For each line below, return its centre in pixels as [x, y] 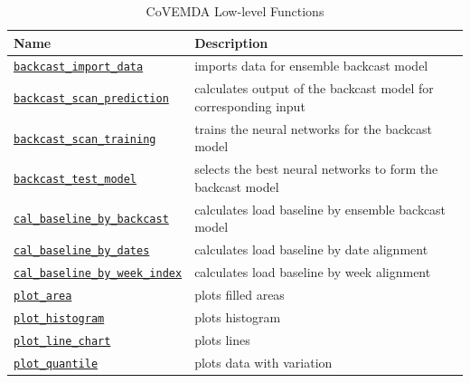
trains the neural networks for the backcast [314, 128]
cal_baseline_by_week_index [98, 273]
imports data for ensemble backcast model [311, 66]
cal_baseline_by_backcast [91, 220]
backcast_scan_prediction [91, 99]
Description [231, 42]
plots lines [222, 339]
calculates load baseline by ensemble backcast [320, 209]
